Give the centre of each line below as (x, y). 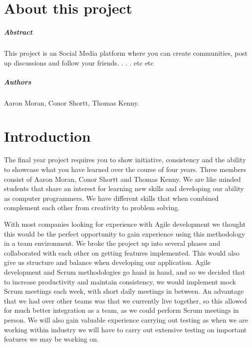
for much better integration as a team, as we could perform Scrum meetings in (122, 310)
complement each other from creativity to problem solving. (92, 207)
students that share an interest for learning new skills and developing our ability (124, 188)
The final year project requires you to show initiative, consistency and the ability (125, 160)
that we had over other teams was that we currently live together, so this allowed (126, 300)
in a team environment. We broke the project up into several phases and (112, 243)
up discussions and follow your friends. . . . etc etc (79, 62)
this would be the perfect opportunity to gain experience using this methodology (125, 233)
